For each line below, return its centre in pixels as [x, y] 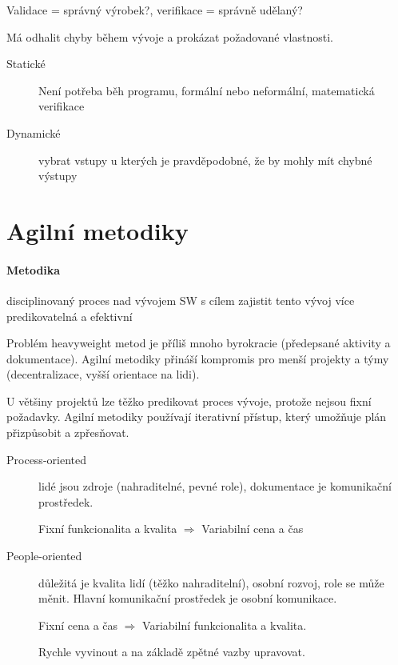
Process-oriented [46, 459]
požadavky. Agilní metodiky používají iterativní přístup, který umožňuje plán [197, 417]
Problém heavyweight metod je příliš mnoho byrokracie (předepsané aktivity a [199, 343]
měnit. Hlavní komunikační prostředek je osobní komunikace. [188, 598]
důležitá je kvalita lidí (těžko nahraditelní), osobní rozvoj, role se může [211, 582]
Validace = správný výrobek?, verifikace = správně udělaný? [155, 10]
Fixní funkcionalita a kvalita [108, 529]
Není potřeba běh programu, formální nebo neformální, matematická [207, 90]
